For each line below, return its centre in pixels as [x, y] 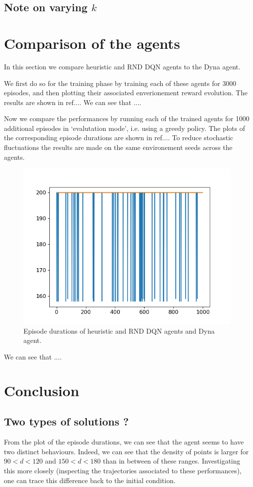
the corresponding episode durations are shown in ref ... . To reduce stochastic [119, 138]
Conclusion [42, 390]
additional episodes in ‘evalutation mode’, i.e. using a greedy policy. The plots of [125, 128]
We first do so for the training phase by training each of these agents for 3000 [120, 83]
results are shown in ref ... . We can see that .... [73, 102]
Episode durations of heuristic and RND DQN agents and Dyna [119, 330]
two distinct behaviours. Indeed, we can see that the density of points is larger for [126, 451]
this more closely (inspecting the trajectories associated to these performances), [123, 470]
